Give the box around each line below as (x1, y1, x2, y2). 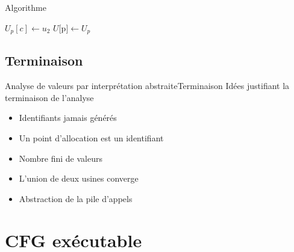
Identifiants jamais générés (19, 111, 117, 124)
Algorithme (5, 1, 46, 13)
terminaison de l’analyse (5, 91, 94, 103)
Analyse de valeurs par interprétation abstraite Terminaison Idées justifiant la (5, 79, 290, 92)
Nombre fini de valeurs (19, 152, 103, 164)
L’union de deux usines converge (19, 172, 139, 185)
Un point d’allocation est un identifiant (19, 132, 164, 144)
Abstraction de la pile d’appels (19, 192, 133, 204)
